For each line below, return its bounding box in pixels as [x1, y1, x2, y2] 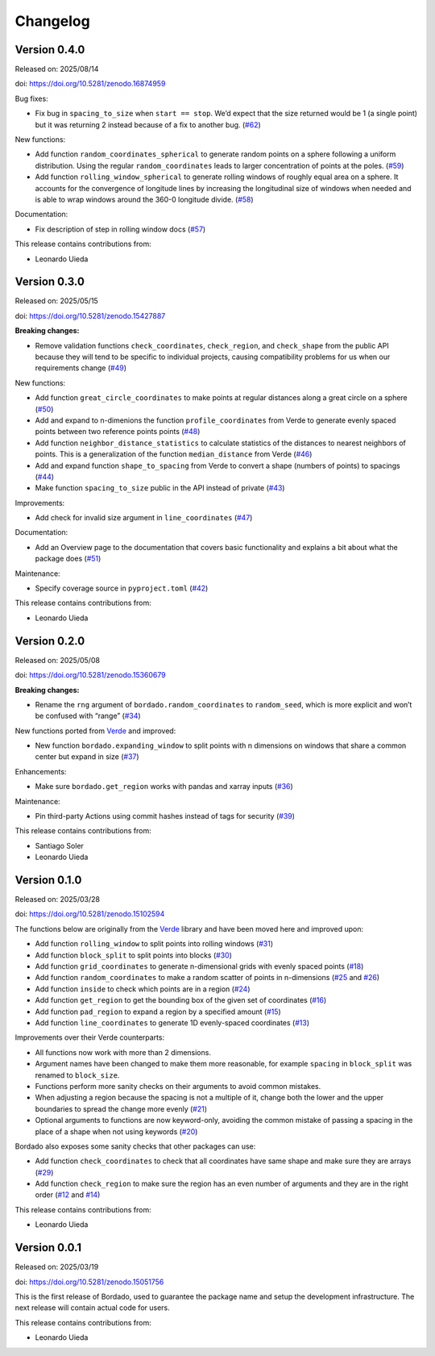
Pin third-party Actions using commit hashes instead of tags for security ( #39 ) [35, 812, 296, 821]
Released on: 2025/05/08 [14, 655, 101, 665]
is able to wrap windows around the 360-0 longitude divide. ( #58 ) [35, 194, 254, 204]
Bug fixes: [14, 94, 48, 103]
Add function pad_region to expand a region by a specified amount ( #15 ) [35, 1007, 281, 1016]
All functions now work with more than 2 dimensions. [35, 1047, 211, 1057]
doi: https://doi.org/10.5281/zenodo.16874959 [14, 79, 166, 89]
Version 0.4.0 [14, 43, 85, 56]
